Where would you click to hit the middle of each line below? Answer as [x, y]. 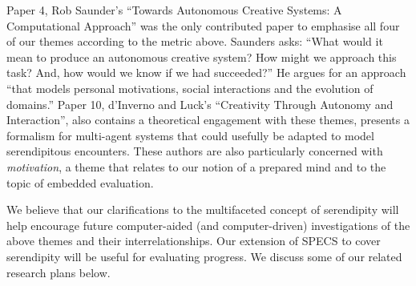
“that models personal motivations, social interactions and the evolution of [190, 88]
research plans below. [59, 272]
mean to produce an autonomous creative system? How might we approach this [202, 56]
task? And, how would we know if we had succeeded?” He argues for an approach [206, 73]
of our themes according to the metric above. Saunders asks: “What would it [195, 41]
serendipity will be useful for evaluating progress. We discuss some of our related [204, 256]
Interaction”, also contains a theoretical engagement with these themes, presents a [208, 120]
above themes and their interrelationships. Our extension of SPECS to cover [194, 241]
